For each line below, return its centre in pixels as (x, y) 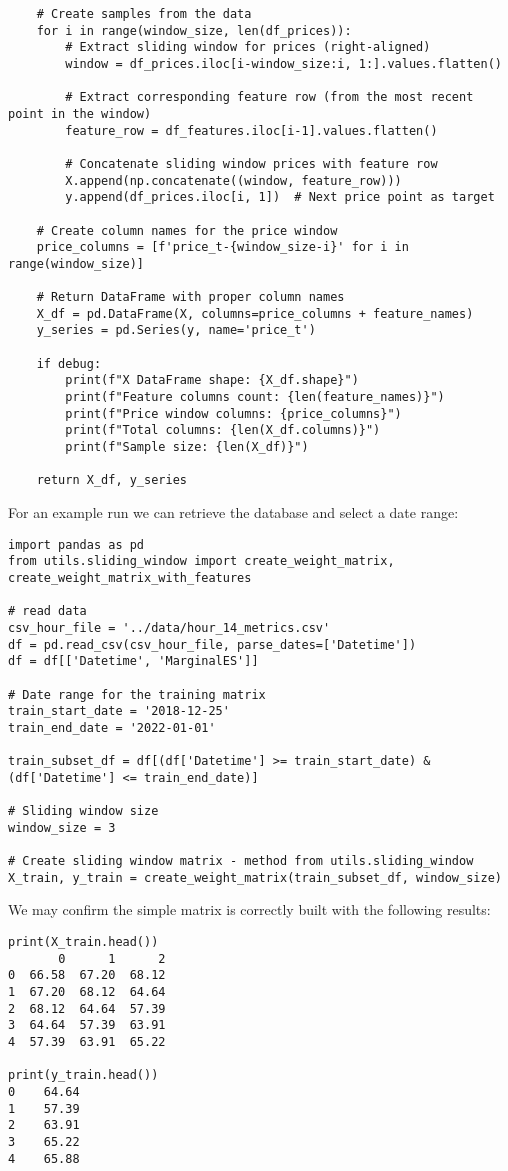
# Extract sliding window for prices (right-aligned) (248, 47)
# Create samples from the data (144, 14)
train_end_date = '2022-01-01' (112, 727)
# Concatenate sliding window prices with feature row (251, 163)
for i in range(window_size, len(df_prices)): (194, 30)
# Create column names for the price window (187, 230)
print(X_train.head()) (83, 942)
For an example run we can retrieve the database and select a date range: (233, 512)
